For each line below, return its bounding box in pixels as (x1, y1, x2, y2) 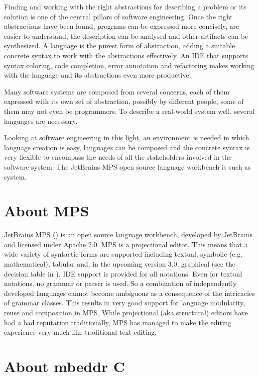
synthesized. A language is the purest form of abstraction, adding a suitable (4, 40, 235, 51)
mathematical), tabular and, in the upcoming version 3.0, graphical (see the (4, 259, 236, 269)
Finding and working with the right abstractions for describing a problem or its (4, 1, 247, 11)
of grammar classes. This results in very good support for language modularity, (4, 297, 245, 308)
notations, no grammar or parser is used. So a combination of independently (4, 278, 237, 288)
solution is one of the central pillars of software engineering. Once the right (4, 11, 233, 21)
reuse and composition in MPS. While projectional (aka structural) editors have (4, 307, 248, 317)
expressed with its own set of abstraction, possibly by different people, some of (4, 96, 244, 106)
